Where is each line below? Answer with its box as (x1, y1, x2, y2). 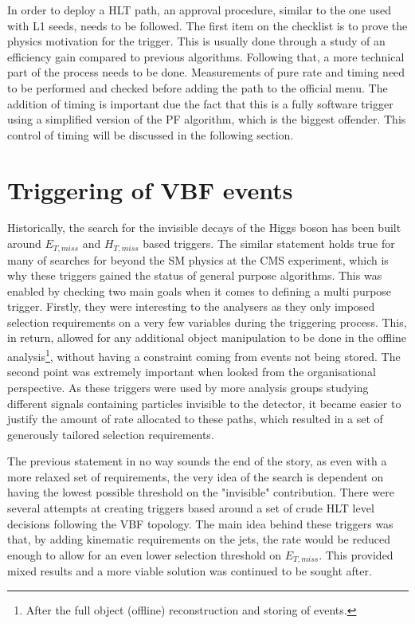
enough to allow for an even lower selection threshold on (7, 546, 282, 563)
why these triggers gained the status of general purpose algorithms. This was (7, 267, 382, 284)
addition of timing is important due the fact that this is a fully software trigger (7, 95, 393, 112)
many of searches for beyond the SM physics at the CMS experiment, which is (7, 251, 389, 268)
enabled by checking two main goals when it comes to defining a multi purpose (7, 282, 392, 299)
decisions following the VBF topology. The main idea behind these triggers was (7, 515, 393, 532)
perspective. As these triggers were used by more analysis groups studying (7, 379, 369, 395)
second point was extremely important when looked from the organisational (7, 363, 376, 380)
